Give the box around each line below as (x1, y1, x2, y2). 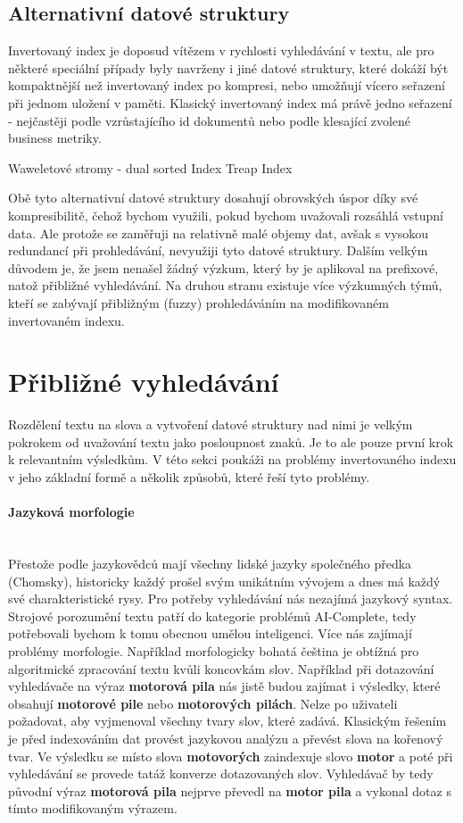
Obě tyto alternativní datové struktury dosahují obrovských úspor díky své (8, 188, 418, 207)
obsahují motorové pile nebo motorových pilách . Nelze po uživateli (8, 694, 398, 712)
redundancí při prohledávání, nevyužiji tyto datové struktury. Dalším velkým (8, 241, 428, 260)
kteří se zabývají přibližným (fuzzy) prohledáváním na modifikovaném (8, 293, 389, 312)
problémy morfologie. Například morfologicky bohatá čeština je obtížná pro (8, 641, 419, 660)
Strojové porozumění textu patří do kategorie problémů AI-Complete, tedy (8, 606, 417, 625)
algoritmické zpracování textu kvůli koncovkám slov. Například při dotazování (8, 659, 434, 678)
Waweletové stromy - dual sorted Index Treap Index (8, 158, 293, 177)
